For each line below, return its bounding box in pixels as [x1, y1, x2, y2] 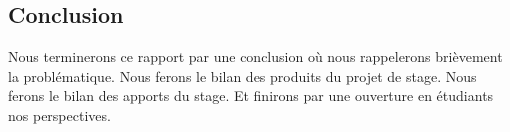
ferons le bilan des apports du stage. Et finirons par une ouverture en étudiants [8, 85, 494, 106]
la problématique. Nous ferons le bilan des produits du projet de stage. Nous [8, 65, 477, 86]
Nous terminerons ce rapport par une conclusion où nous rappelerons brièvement [8, 46, 503, 67]
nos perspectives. [8, 104, 111, 125]
